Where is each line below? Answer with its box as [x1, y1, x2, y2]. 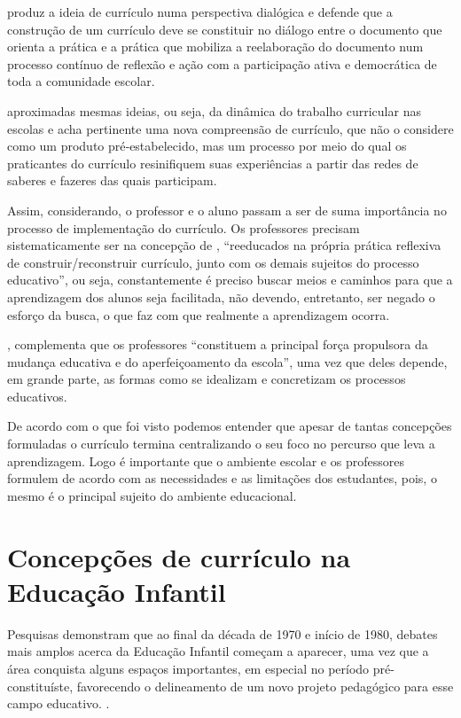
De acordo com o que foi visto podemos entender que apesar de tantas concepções [7, 417, 452, 435]
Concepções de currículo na [7, 538, 351, 574]
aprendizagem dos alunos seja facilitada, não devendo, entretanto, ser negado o [7, 287, 435, 306]
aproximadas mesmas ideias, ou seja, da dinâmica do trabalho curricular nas [7, 101, 421, 120]
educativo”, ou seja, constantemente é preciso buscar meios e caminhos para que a [7, 270, 453, 289]
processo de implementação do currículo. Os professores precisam [7, 218, 360, 237]
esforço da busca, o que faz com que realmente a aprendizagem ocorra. [7, 305, 390, 324]
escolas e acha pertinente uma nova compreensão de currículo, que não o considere [7, 119, 454, 137]
